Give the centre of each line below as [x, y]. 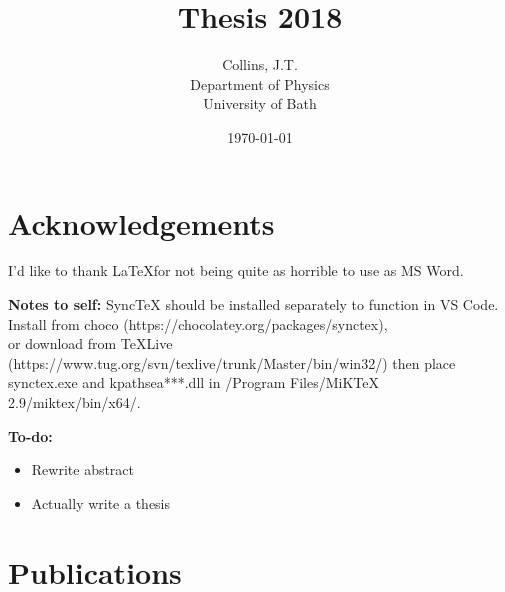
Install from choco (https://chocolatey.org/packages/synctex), [198, 323]
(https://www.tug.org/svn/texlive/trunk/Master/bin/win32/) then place [232, 362]
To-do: [30, 435]
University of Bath [260, 103]
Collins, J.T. [260, 64]
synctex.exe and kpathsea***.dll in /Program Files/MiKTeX [193, 382]
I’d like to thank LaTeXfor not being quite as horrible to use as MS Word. [236, 270]
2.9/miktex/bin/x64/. [74, 402]
